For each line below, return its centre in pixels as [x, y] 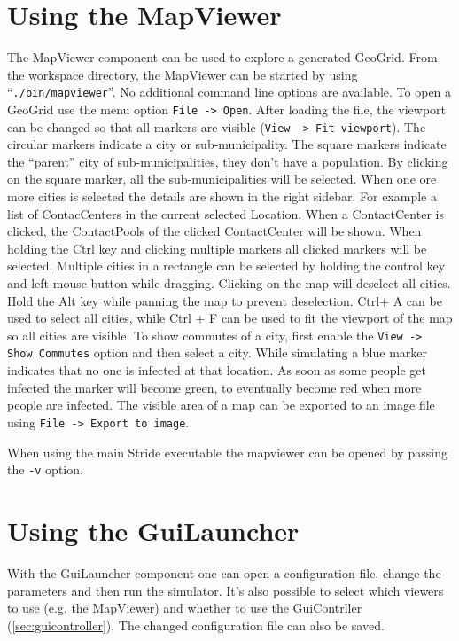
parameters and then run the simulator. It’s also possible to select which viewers [226, 590]
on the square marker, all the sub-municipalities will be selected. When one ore [222, 179]
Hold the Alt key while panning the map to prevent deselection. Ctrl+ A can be [225, 300]
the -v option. [45, 469]
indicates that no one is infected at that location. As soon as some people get [217, 370]
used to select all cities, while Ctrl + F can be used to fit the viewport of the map [230, 318]
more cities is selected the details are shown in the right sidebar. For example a [222, 196]
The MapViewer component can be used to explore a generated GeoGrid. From [222, 57]
